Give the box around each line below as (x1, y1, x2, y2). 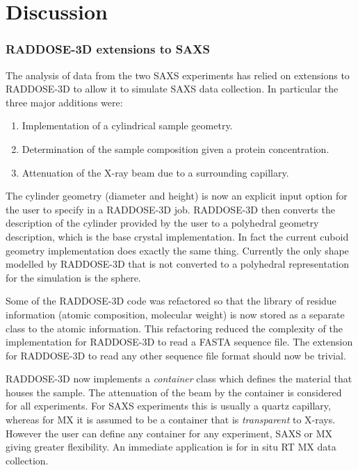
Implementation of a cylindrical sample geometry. (22, 118, 233, 133)
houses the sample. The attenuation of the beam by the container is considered (6, 384, 342, 399)
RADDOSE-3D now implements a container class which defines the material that (6, 371, 352, 386)
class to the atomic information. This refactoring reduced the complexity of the (6, 321, 343, 335)
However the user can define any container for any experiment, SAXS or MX (6, 426, 333, 440)
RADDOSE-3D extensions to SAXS (6, 40, 210, 58)
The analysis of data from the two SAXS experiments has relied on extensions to (6, 67, 350, 82)
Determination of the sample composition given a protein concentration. (22, 141, 329, 156)
